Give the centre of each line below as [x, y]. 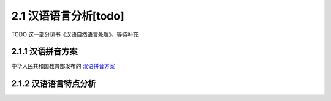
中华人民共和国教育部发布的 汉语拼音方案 [63, 66]
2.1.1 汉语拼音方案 [44, 52]
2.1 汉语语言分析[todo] [68, 16]
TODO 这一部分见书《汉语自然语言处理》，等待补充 [75, 34]
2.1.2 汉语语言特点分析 [54, 84]
